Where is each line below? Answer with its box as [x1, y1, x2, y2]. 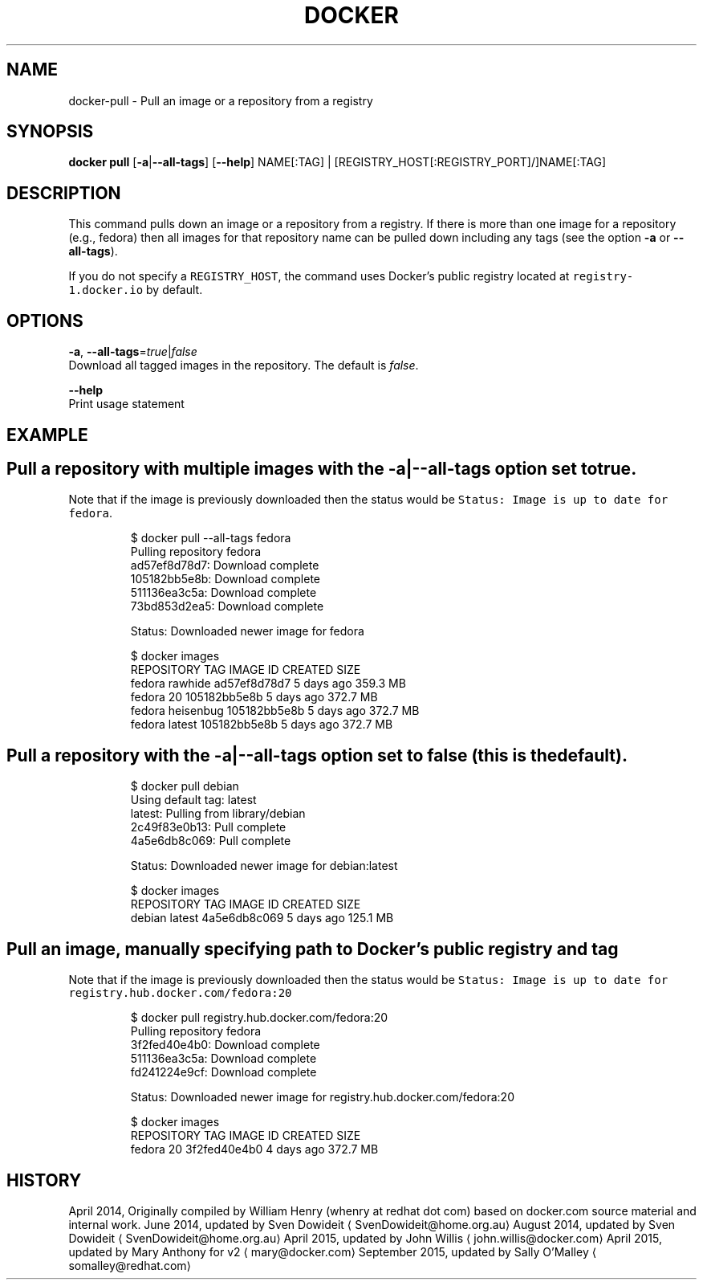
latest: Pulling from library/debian [130, 806, 306, 821]
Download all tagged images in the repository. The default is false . [68, 358, 419, 373]
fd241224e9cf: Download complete [130, 1065, 317, 1080]
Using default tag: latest [130, 793, 257, 807]
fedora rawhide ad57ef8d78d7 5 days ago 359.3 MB [130, 676, 406, 691]
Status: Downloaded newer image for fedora [130, 624, 364, 639]
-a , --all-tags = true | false [68, 345, 197, 359]
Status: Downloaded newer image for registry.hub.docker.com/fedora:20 [130, 1090, 514, 1104]
